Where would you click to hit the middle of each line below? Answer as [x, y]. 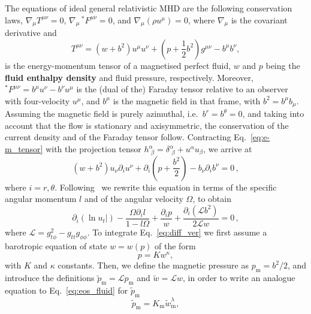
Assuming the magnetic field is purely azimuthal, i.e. [102, 114]
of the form [175, 245]
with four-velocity [37, 100]
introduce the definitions [50, 278]
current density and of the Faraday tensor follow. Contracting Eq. [126, 137]
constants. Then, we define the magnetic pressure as [153, 265]
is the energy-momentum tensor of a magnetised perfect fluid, [118, 65]
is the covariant [259, 19]
